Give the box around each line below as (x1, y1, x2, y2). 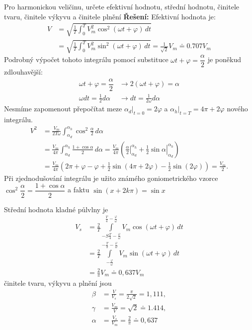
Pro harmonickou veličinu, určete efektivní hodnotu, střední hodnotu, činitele (4, 1, 240, 11)
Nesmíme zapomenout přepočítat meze (4, 103, 122, 114)
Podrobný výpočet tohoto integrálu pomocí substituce (4, 54, 168, 65)
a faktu (68, 184, 89, 195)
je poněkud (207, 54, 241, 65)
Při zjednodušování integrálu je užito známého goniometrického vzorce (4, 172, 218, 183)
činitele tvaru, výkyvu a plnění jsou (4, 278, 112, 288)
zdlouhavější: (4, 67, 43, 77)
